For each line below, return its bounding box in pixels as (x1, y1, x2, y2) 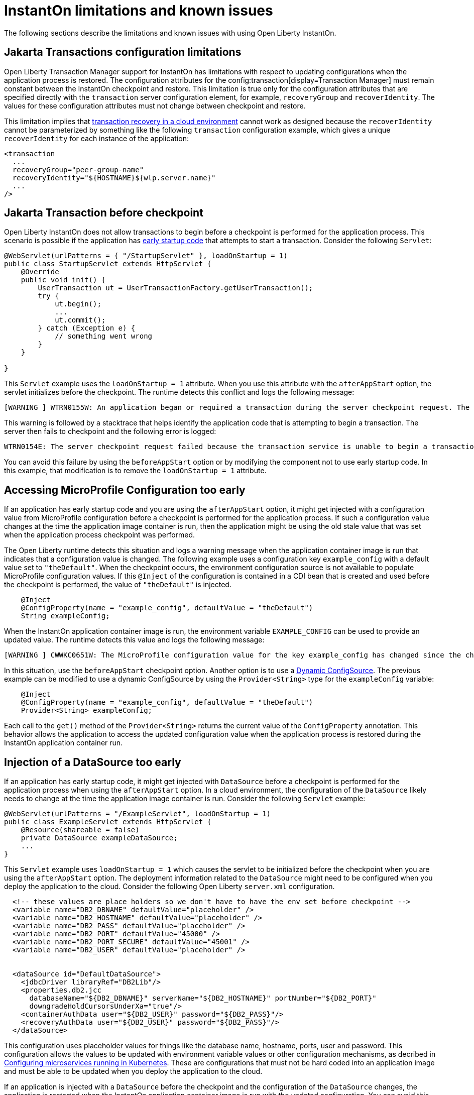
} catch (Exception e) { (38, 324, 136, 333)
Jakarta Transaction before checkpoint (4, 206, 203, 220)
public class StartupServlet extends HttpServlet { (4, 260, 212, 268)
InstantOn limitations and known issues (4, 2, 273, 19)
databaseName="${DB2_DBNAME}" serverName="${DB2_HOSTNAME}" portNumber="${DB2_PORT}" (29, 994, 377, 1003)
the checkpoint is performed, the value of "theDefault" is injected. (4, 580, 231, 589)
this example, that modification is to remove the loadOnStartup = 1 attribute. (4, 466, 267, 475)
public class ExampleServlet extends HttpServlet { (4, 818, 212, 826)
